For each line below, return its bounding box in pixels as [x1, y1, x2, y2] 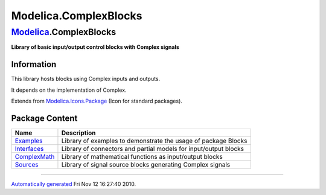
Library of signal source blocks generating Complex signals [61, 160, 231, 168]
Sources [14, 160, 39, 168]
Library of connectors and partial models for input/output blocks [61, 144, 245, 153]
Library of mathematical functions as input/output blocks [61, 152, 223, 161]
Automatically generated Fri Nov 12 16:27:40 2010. [11, 180, 136, 187]
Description [61, 129, 96, 137]
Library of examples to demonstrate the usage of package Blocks [61, 136, 248, 145]
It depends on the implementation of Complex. [11, 86, 127, 94]
